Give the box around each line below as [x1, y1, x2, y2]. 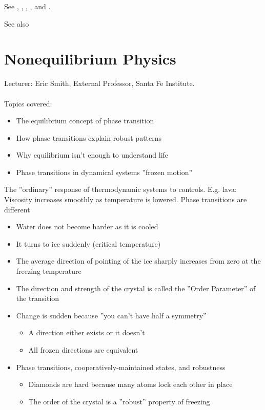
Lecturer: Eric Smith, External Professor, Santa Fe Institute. [4, 78, 195, 89]
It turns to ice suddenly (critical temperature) [16, 238, 161, 249]
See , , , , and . [4, 1, 51, 11]
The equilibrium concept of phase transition [16, 115, 154, 126]
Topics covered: [4, 98, 52, 109]
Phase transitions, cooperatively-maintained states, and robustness [16, 361, 226, 372]
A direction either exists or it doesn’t [28, 327, 145, 338]
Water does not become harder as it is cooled [16, 221, 158, 232]
